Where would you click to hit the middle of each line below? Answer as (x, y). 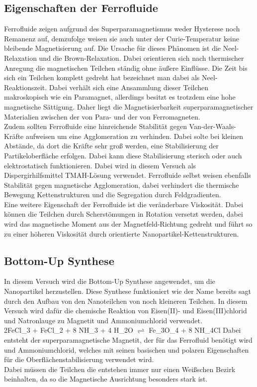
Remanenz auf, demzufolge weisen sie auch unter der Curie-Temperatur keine (122, 38)
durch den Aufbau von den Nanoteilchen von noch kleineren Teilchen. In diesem (126, 301)
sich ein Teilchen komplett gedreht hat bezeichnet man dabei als (102, 77)
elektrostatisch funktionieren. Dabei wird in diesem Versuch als (100, 165)
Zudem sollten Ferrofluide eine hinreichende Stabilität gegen (95, 126)
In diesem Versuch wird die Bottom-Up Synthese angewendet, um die (110, 281)
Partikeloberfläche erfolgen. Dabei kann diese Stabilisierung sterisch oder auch (123, 155)
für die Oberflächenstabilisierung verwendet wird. (79, 359)
